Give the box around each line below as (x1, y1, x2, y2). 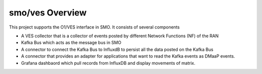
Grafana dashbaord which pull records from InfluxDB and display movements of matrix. (21, 60, 196, 66)
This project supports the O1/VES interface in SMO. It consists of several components (9, 24, 180, 30)
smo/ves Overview (9, 7, 87, 18)
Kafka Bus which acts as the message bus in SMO (21, 40, 121, 45)
